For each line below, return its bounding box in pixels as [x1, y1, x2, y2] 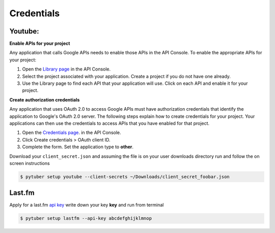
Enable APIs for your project [9, 41, 70, 47]
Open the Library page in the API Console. [22, 66, 111, 72]
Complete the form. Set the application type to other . [22, 144, 134, 150]
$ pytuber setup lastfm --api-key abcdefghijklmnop [20, 216, 152, 221]
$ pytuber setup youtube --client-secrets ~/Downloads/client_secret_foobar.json [20, 174, 230, 180]
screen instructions [9, 160, 50, 166]
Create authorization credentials [9, 96, 80, 103]
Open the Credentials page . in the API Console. [22, 129, 122, 136]
